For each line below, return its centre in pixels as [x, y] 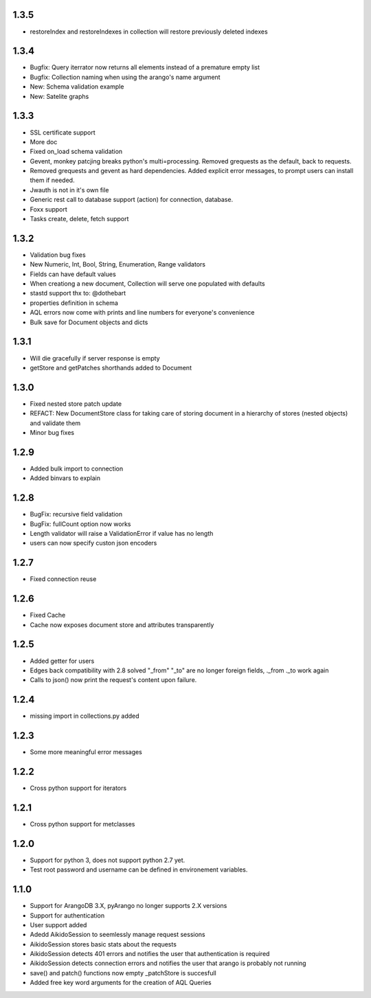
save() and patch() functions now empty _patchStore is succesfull [123, 973]
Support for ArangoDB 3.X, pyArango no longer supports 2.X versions [128, 906]
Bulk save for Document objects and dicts [89, 322]
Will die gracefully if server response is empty [95, 358]
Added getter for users [62, 661]
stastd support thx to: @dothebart [78, 293]
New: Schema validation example [77, 87]
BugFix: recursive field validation [76, 514]
